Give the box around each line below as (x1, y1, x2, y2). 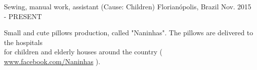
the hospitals (4, 37, 43, 47)
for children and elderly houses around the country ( (4, 47, 163, 57)
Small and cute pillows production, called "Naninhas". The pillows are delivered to (4, 27, 253, 38)
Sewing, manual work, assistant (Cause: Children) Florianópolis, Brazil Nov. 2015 (4, 1, 252, 11)
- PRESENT (4, 11, 42, 21)
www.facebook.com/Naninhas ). (4, 56, 100, 66)
